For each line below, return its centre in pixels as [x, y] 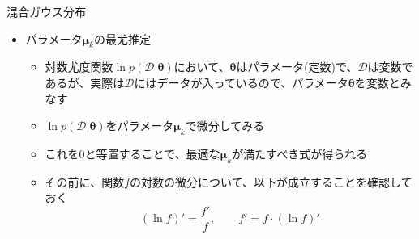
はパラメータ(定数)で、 [297, 67]
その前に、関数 [85, 181]
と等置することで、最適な [152, 153]
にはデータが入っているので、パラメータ [241, 82]
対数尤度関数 [79, 67]
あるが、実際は [85, 82]
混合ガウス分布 [46, 11]
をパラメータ [140, 126]
